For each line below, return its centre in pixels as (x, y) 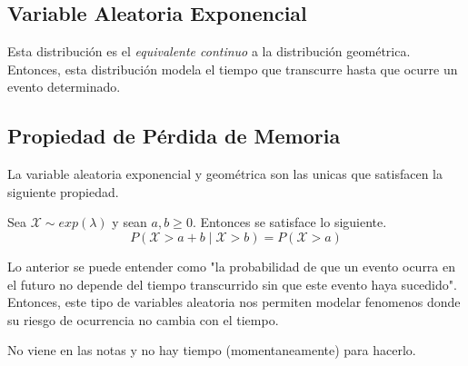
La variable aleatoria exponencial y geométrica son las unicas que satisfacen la (225, 174)
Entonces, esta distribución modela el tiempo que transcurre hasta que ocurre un (233, 69)
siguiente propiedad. (63, 191)
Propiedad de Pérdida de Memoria (174, 136)
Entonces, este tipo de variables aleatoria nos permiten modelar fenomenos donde (234, 302)
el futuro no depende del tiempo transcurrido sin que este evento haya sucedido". (232, 284)
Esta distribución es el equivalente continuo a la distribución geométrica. (209, 51)
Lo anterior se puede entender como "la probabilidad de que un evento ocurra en (232, 266)
